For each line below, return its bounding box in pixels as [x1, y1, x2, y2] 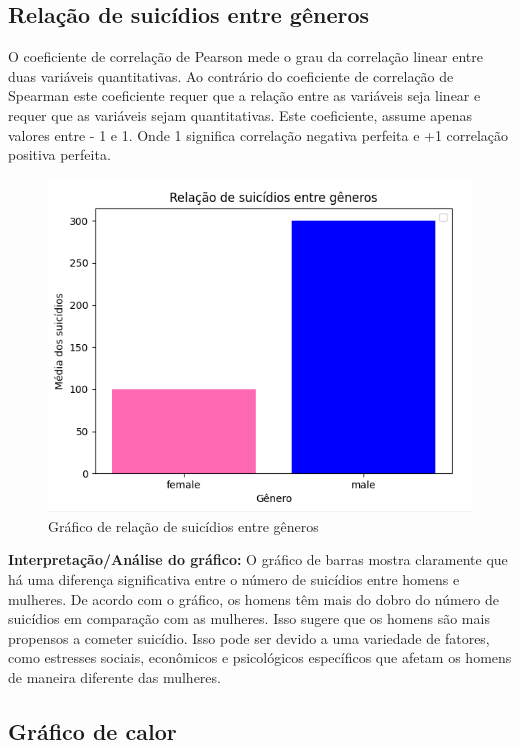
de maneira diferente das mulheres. [8, 666, 221, 687]
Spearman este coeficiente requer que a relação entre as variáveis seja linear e [8, 85, 481, 106]
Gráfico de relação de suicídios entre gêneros [48, 515, 319, 536]
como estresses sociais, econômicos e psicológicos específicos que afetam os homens [8, 647, 512, 668]
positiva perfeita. [8, 144, 111, 165]
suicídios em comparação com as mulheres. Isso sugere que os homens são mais [8, 608, 490, 629]
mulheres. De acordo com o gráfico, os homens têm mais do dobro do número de [8, 588, 500, 609]
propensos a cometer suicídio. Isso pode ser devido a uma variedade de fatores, [8, 627, 490, 648]
